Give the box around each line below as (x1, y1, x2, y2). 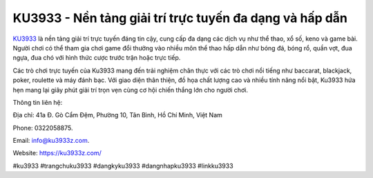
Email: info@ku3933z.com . (12, 137, 90, 145)
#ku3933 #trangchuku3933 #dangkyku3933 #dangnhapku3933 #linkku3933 (12, 161, 234, 170)
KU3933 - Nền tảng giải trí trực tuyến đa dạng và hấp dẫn (12, 10, 348, 26)
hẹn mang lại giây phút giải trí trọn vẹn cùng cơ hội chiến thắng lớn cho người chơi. (12, 86, 249, 94)
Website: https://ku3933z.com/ (12, 149, 102, 157)
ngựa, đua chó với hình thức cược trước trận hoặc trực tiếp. (12, 54, 181, 62)
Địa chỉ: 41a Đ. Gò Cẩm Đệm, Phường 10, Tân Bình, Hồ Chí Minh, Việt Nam (12, 111, 222, 119)
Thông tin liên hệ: (12, 98, 63, 106)
